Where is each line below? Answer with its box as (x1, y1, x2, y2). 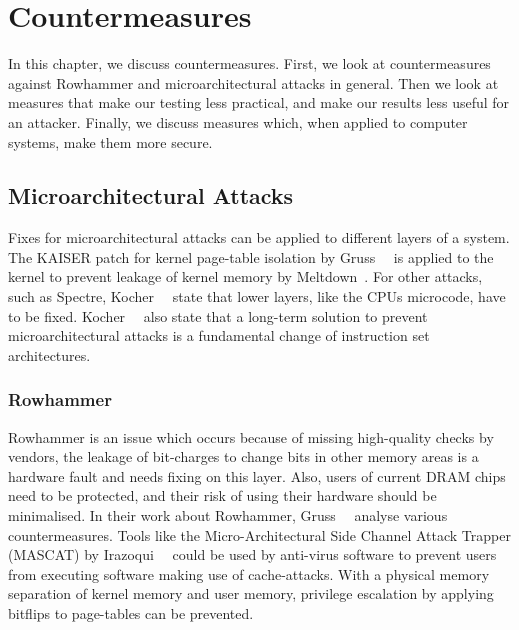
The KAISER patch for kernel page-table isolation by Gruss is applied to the (8, 246, 494, 267)
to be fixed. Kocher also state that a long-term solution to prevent (8, 305, 428, 326)
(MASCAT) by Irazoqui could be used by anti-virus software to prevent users (8, 544, 497, 565)
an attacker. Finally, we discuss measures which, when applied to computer (8, 111, 468, 132)
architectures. (8, 344, 91, 365)
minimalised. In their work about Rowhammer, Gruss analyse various (8, 505, 448, 526)
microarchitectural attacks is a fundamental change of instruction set (8, 325, 430, 346)
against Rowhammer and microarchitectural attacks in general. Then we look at (8, 72, 499, 93)
